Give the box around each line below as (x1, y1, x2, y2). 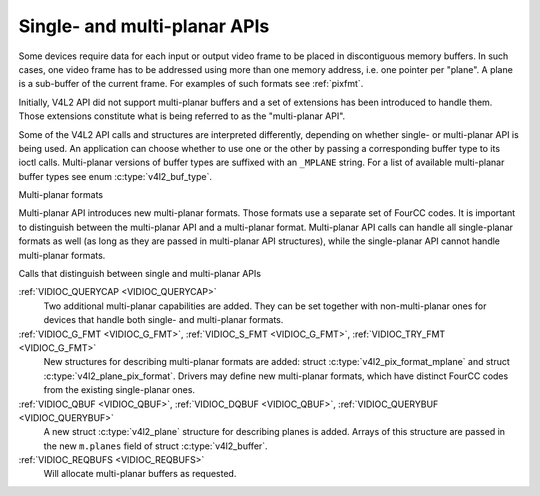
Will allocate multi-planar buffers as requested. (43, 468, 237, 480)
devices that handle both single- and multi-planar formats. (43, 314, 284, 326)
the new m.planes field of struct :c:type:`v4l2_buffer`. (43, 440, 269, 452)
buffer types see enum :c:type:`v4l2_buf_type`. (18, 170, 212, 182)
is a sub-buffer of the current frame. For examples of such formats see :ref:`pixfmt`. (18, 78, 364, 90)
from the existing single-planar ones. (43, 384, 195, 396)
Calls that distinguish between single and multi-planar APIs (18, 268, 262, 280)
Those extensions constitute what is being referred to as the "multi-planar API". (18, 110, 346, 122)
